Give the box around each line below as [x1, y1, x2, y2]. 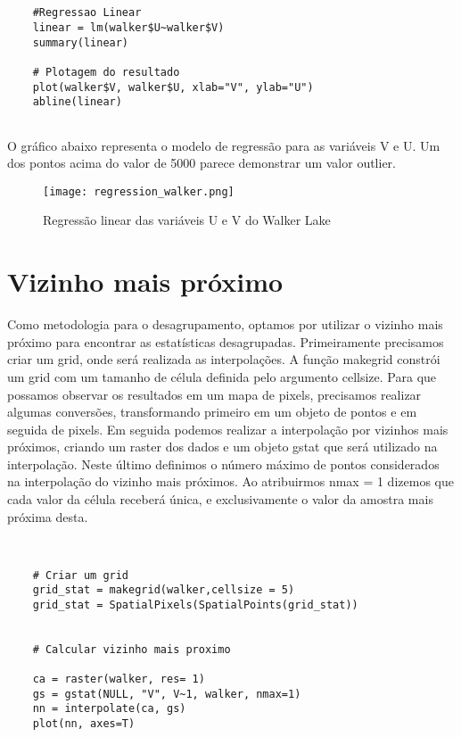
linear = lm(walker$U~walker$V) [32, 21, 225, 34]
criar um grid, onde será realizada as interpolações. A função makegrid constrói [7, 350, 440, 368]
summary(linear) [32, 36, 129, 49]
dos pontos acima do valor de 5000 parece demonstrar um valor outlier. [7, 153, 397, 172]
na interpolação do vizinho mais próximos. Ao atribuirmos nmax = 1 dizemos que [7, 472, 454, 491]
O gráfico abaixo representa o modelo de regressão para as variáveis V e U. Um [7, 136, 440, 154]
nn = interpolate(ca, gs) [32, 702, 186, 716]
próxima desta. [7, 507, 88, 526]
